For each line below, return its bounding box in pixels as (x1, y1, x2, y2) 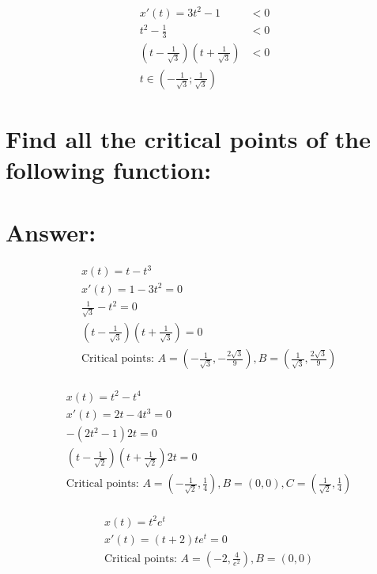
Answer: (6, 215, 96, 248)
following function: (6, 154, 212, 186)
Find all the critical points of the (6, 123, 371, 155)
